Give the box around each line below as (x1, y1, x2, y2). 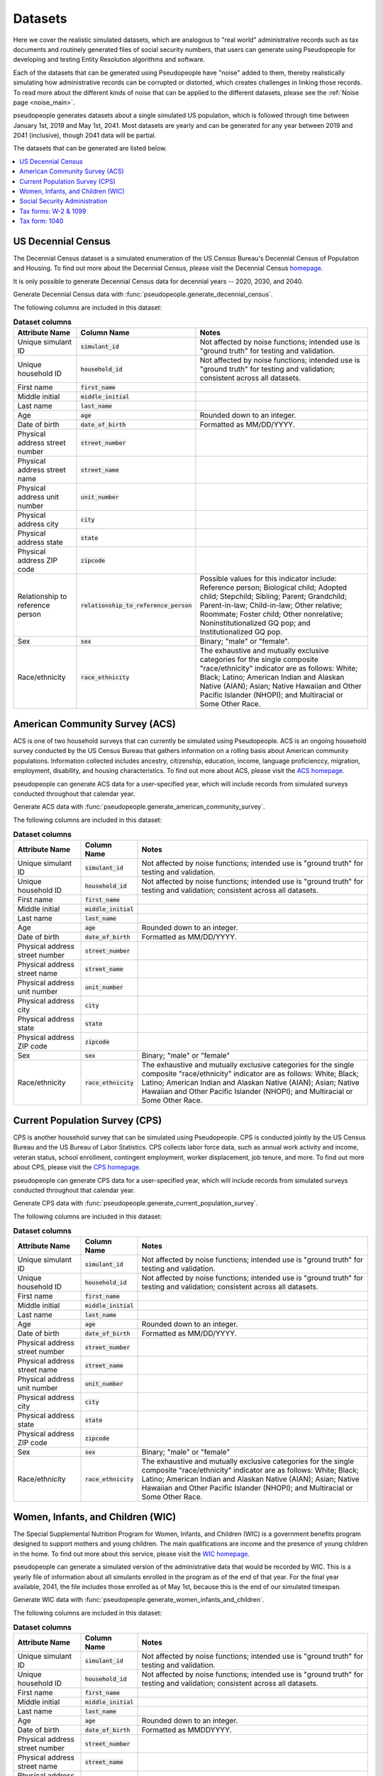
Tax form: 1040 (19, 217, 64, 225)
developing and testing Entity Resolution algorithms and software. (13, 55, 206, 64)
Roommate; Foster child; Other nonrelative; (199, 610, 343, 619)
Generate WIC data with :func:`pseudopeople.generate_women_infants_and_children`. (13, 1596, 265, 1604)
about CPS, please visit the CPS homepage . (13, 1163, 141, 1171)
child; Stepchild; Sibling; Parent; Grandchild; (199, 592, 348, 602)
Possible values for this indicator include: (199, 574, 337, 584)
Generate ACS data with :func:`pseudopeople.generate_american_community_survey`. (13, 803, 265, 811)
